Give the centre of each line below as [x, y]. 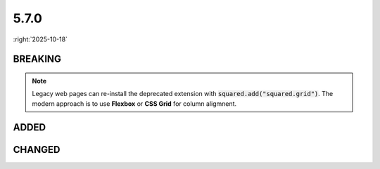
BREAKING [37, 59]
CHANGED [37, 150]
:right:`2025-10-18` [40, 39]
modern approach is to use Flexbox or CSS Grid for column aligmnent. [134, 103]
